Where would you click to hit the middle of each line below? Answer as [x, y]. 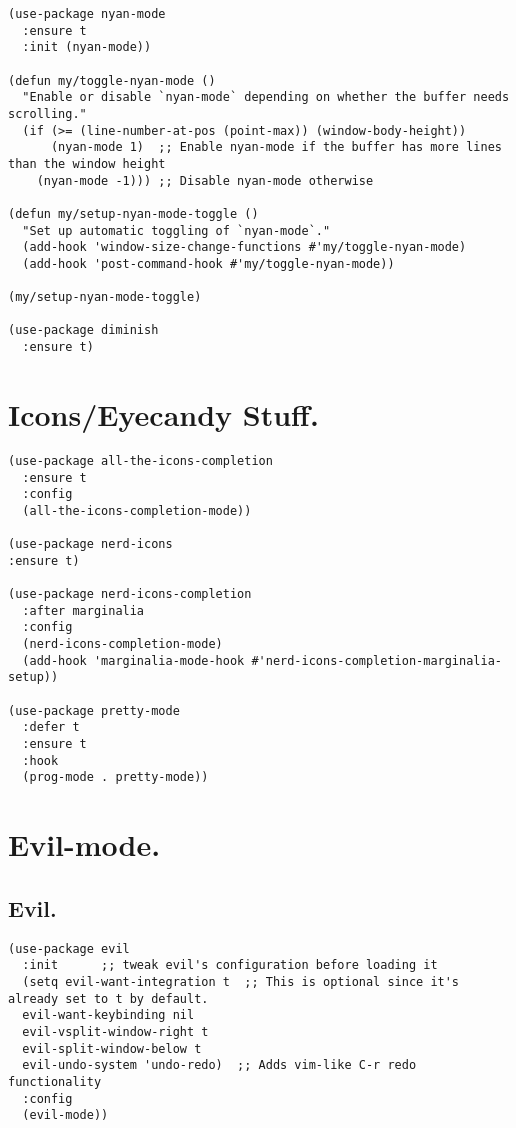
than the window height [87, 163]
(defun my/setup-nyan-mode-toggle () [133, 213]
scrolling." [47, 113]
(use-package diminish [83, 330]
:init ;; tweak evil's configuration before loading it [230, 965]
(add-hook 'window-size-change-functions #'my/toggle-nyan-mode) [244, 247]
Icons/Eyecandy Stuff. [163, 413]
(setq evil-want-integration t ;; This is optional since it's [241, 981]
